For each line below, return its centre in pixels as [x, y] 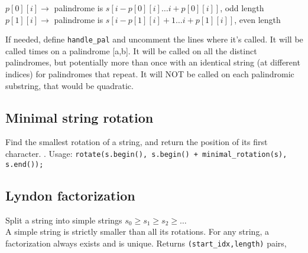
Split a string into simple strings [64, 220]
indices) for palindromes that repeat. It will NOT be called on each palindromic [150, 74]
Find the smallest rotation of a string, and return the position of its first [137, 142]
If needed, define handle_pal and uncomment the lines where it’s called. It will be [154, 39]
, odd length [242, 8]
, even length [257, 19]
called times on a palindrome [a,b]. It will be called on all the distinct [131, 50]
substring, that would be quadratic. [69, 85]
